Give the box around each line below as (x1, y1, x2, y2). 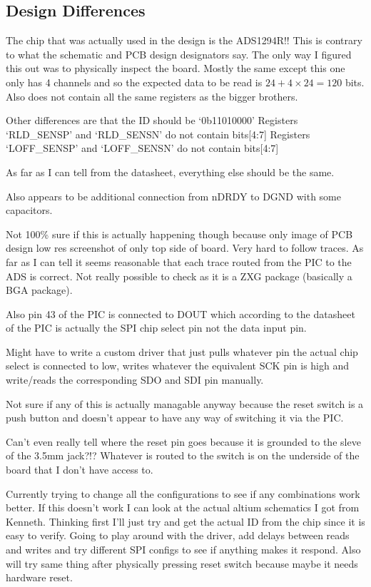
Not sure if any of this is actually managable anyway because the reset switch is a (6, 396, 364, 411)
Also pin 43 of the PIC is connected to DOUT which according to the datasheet (6, 306, 355, 321)
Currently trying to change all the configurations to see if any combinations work (6, 486, 360, 501)
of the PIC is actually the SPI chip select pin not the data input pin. (6, 320, 307, 335)
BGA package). (6, 282, 73, 297)
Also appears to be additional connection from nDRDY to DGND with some (6, 188, 341, 203)
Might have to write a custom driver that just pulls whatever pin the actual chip (6, 344, 358, 359)
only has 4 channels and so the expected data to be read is (6, 74, 263, 89)
